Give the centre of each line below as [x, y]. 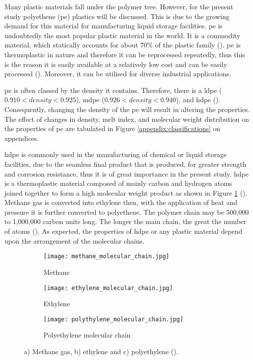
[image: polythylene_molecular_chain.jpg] [114, 319]
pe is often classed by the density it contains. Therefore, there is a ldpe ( [113, 90]
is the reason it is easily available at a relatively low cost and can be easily [116, 64]
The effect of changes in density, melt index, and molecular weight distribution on [127, 119]
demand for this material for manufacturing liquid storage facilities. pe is [114, 26]
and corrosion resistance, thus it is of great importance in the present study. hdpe [126, 173]
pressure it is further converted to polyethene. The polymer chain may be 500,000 [127, 212]
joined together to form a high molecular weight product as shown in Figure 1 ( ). [126, 192]
